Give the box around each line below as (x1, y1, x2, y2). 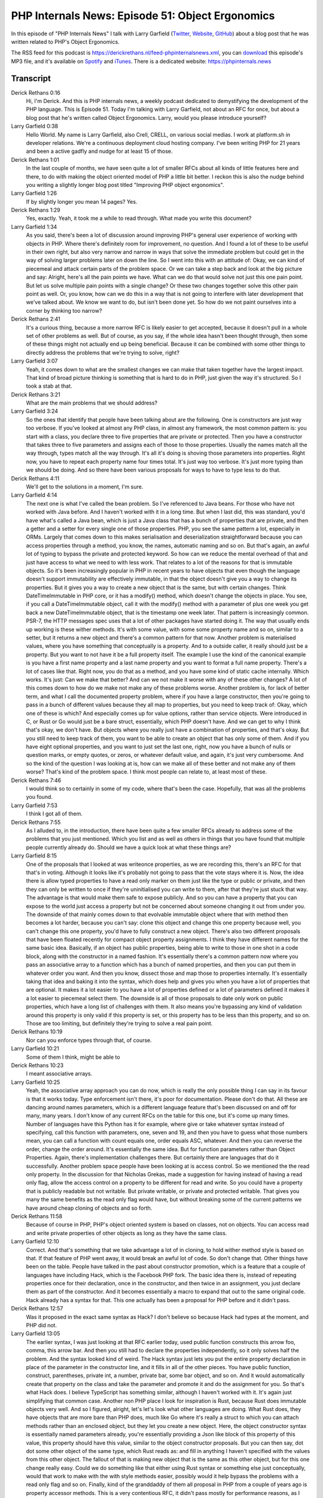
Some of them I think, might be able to (26, 1053, 120, 1061)
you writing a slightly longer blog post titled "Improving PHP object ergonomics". (26, 181, 224, 188)
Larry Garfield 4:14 (11, 491, 57, 499)
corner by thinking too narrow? (26, 307, 102, 314)
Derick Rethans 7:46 (11, 777, 62, 784)
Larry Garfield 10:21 (11, 1045, 59, 1052)
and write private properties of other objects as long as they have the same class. (26, 1229, 227, 1237)
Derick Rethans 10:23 (11, 1061, 64, 1069)
